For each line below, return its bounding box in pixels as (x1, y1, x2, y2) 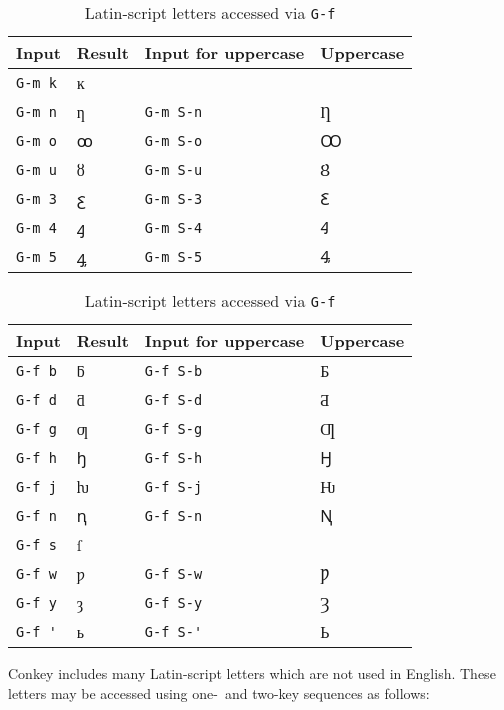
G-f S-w (144, 565, 203, 582)
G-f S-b (144, 362, 203, 379)
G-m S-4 (144, 219, 203, 236)
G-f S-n (144, 507, 203, 524)
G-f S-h (144, 449, 203, 466)
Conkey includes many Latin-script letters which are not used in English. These (8, 663, 496, 683)
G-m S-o (144, 132, 203, 149)
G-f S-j (144, 478, 203, 495)
